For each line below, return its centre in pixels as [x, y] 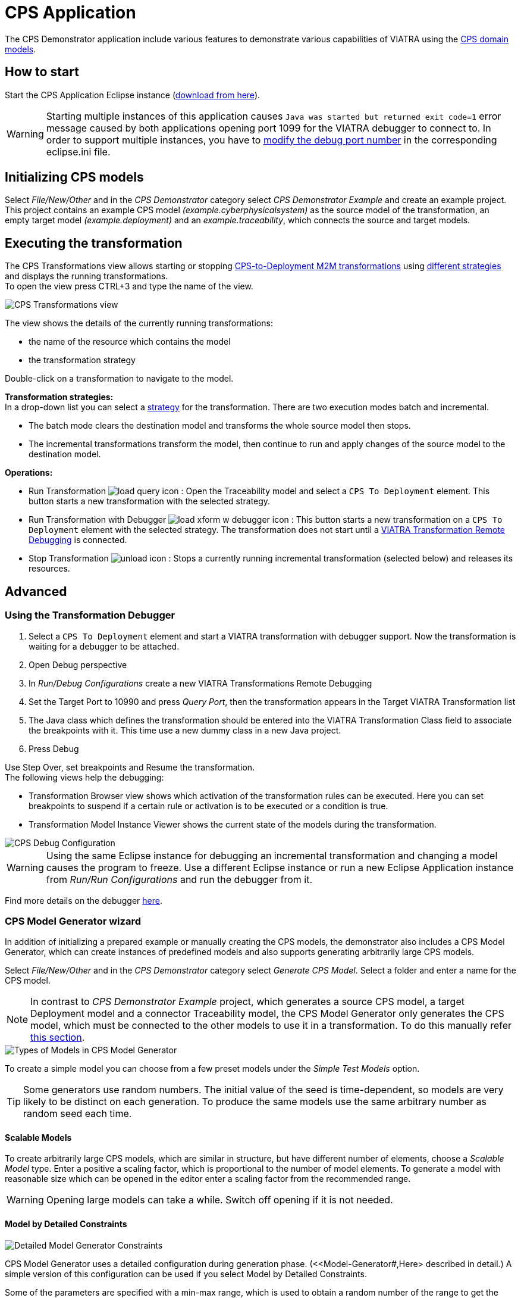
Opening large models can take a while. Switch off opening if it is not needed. [219, 1200]
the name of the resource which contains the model [130, 342]
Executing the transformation [94, 243]
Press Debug [54, 748]
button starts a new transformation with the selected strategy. [150, 501]
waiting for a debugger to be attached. [104, 646]
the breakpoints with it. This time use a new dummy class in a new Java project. [185, 730]
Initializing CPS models [74, 177]
